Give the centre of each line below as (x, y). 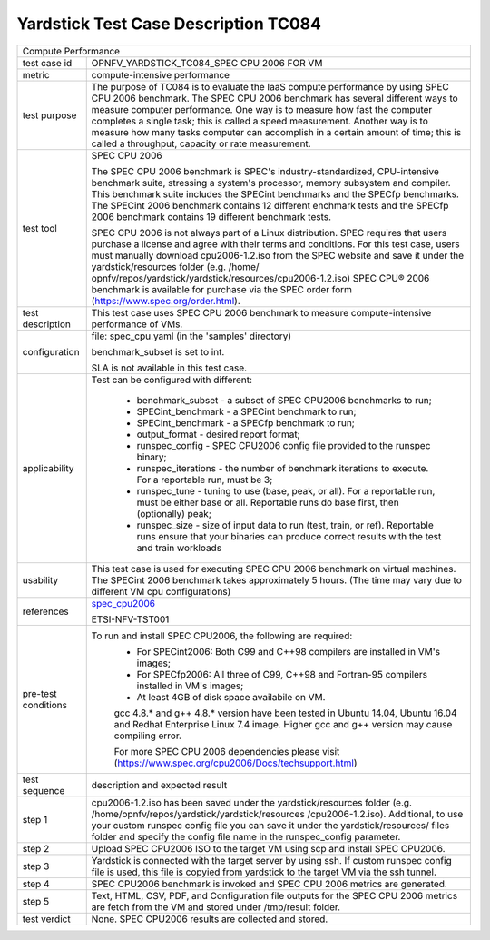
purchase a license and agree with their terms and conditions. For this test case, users (275, 243)
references (46, 611)
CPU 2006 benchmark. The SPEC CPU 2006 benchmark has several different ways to (274, 98)
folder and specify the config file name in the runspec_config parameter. (246, 836)
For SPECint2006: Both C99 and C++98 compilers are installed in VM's (288, 651)
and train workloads (179, 548)
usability (40, 579)
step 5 (36, 901)
